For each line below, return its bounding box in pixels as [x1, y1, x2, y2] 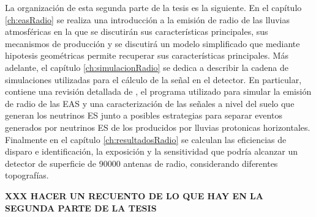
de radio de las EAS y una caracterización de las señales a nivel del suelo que [5, 97, 295, 109]
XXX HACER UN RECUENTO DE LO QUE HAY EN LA [5, 189, 263, 202]
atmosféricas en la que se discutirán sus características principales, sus [5, 25, 268, 38]
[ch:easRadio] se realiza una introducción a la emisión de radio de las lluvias [5, 13, 290, 26]
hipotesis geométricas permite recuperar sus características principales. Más [5, 49, 288, 62]
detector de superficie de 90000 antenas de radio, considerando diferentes [5, 156, 278, 169]
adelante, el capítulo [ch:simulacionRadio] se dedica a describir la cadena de [5, 61, 288, 73]
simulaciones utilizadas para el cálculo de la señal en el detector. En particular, [5, 73, 302, 86]
